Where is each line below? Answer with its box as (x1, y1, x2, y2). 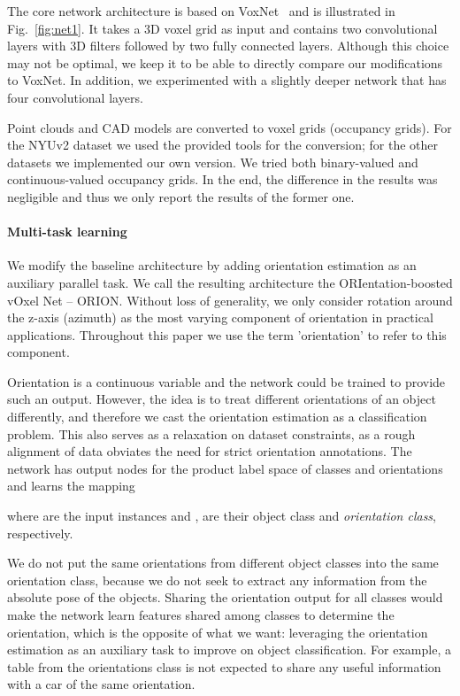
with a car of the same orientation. (7, 675, 195, 693)
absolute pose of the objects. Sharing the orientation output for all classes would (7, 588, 443, 607)
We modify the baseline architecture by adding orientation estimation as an (7, 256, 417, 275)
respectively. (7, 523, 73, 542)
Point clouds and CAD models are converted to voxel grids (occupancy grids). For (7, 118, 452, 136)
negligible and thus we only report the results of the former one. (7, 187, 355, 205)
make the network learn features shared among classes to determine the (7, 606, 395, 624)
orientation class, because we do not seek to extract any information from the (7, 570, 427, 589)
